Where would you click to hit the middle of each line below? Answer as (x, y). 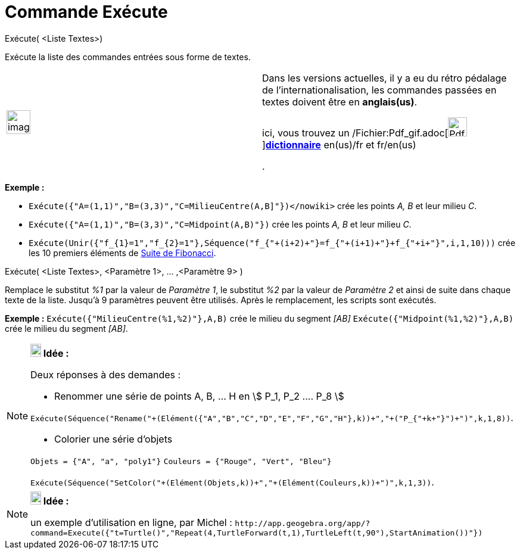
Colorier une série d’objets (113, 439)
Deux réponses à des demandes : (106, 374)
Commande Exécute (86, 12)
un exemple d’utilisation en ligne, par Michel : (131, 522)
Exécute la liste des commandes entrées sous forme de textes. (128, 57)
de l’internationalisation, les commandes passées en (379, 90)
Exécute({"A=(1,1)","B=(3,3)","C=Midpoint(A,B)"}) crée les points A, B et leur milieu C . (220, 224)
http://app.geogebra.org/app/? (303, 523)
